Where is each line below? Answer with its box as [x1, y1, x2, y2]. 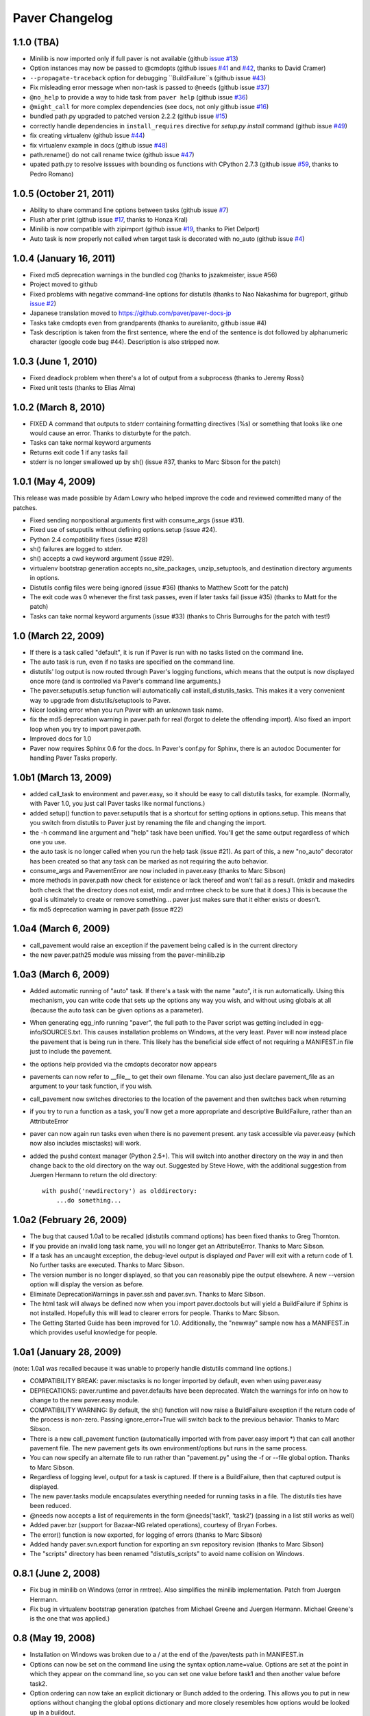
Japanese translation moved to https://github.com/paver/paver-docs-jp [29, 309, 232, 317]
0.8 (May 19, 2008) [12, 1632, 96, 1644]
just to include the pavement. [29, 1047, 112, 1056]
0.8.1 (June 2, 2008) [12, 1568, 101, 1579]
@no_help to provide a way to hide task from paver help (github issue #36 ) [29, 93, 248, 101]
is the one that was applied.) [29, 1614, 110, 1623]
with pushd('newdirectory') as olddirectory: [42, 1187, 198, 1194]
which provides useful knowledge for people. [29, 1328, 158, 1336]
